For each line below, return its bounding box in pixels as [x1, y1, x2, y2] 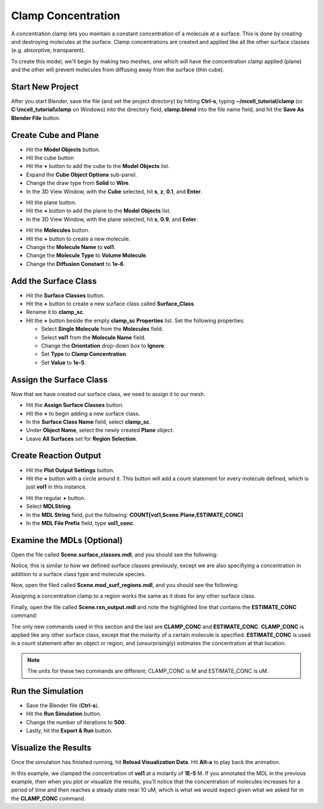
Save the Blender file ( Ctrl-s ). [26, 702, 100, 709]
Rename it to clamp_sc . [26, 308, 85, 316]
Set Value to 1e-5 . [41, 359, 86, 366]
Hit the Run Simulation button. [26, 710, 102, 717]
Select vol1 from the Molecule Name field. [41, 334, 146, 341]
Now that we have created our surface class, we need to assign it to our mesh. [11, 390, 206, 397]
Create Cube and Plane [11, 130, 99, 140]
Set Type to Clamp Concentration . [41, 350, 128, 358]
